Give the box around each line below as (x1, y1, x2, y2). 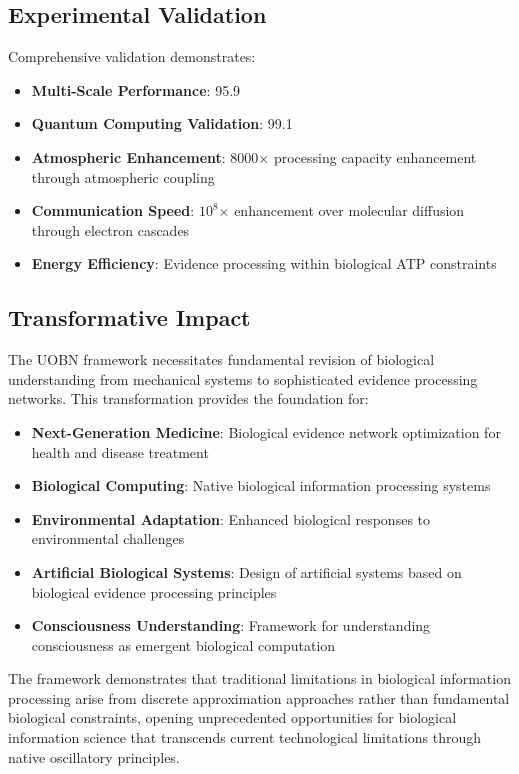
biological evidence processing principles (31, 581, 277, 602)
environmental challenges (31, 528, 185, 549)
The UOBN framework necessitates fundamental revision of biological (8, 349, 435, 370)
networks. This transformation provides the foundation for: (8, 388, 369, 409)
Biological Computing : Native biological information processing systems (31, 475, 491, 496)
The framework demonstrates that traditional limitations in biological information (8, 668, 511, 689)
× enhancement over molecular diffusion (218, 200, 465, 221)
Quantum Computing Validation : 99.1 (31, 113, 293, 134)
